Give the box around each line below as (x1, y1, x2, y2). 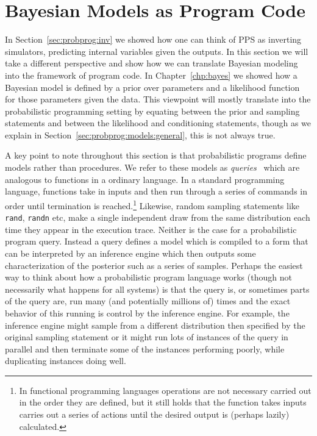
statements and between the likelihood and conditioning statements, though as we (5, 116, 312, 129)
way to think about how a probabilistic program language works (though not (5, 271, 292, 284)
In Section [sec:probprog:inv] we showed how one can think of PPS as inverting (5, 33, 302, 46)
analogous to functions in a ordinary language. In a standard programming (5, 173, 285, 185)
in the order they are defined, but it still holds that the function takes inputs (19, 396, 307, 409)
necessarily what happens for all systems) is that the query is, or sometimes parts (5, 282, 310, 295)
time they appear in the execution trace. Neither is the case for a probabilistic (5, 223, 297, 235)
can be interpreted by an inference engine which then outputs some (5, 246, 256, 259)
